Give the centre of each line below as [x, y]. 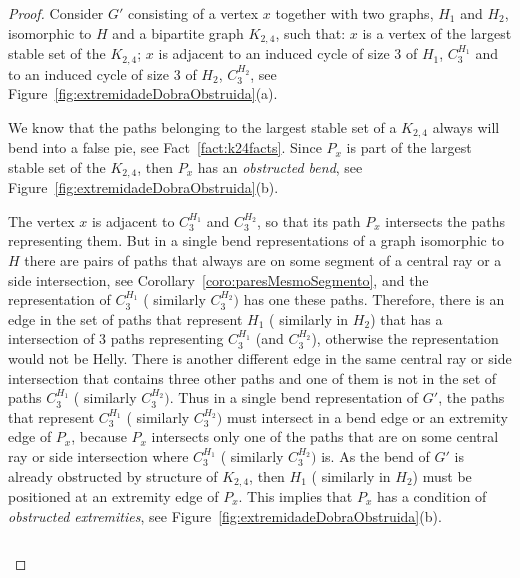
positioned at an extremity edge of [113, 495]
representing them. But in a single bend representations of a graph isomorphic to [256, 240]
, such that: [310, 32]
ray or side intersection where [98, 455]
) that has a [406, 318]
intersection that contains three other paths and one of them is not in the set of [252, 377]
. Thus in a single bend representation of [294, 397]
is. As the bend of [375, 455]
